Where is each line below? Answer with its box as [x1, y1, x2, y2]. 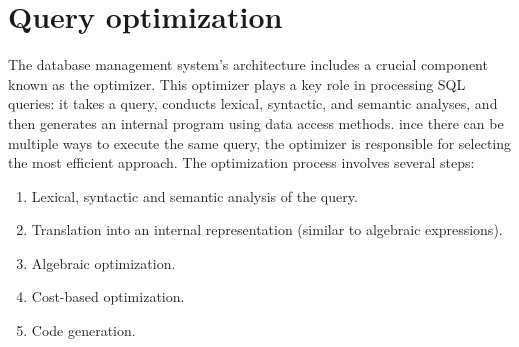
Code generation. [31, 320, 136, 341]
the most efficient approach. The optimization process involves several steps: [8, 152, 475, 173]
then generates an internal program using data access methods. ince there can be [8, 112, 504, 133]
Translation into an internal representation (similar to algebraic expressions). [31, 219, 503, 240]
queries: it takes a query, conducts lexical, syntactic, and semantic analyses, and [8, 93, 498, 114]
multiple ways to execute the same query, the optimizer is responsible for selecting [8, 132, 512, 153]
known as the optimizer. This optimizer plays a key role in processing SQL [8, 73, 466, 94]
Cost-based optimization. [31, 286, 185, 307]
